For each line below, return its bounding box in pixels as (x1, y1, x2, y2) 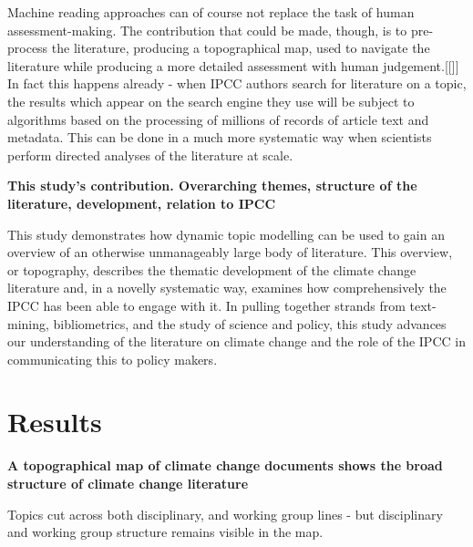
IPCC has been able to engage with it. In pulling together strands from (7, 295, 406, 315)
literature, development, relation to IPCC (7, 193, 276, 212)
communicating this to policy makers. (7, 349, 218, 368)
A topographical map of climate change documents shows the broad (7, 456, 443, 475)
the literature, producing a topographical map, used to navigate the (51, 38, 430, 57)
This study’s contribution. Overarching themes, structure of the (7, 176, 417, 195)
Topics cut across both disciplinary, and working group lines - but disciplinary (7, 504, 443, 523)
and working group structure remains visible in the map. (7, 522, 324, 542)
